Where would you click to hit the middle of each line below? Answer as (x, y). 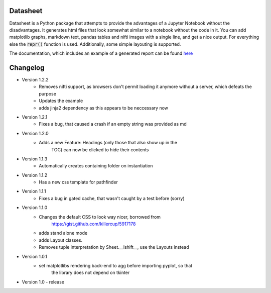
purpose (47, 93)
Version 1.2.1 (35, 117)
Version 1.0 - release (43, 282)
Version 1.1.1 (34, 191)
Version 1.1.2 (35, 175)
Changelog (27, 68)
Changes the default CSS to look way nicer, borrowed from (100, 217)
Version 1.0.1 (35, 256)
